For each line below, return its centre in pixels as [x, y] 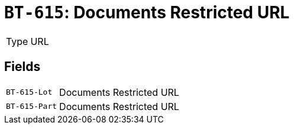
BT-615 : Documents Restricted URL [147, 12]
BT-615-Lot [29, 92]
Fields [22, 67]
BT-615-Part [32, 107]
